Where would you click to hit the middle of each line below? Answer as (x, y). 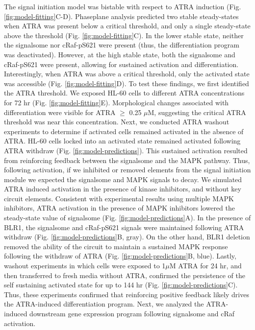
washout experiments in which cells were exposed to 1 (85, 266)
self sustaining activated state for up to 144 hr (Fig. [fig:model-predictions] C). (121, 285)
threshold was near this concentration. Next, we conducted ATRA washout (117, 122)
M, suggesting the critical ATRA (197, 112)
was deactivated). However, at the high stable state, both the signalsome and (120, 54)
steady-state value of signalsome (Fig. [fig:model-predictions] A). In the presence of (127, 218)
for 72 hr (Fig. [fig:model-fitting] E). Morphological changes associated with (116, 102)
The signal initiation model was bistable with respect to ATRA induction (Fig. (123, 6)
